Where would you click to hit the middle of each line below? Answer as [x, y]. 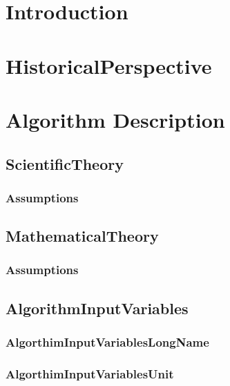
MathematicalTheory [82, 236]
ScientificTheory [65, 163]
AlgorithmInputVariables [97, 308]
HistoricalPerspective [109, 65]
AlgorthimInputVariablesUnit [90, 373]
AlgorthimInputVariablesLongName [107, 342]
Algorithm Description [115, 119]
